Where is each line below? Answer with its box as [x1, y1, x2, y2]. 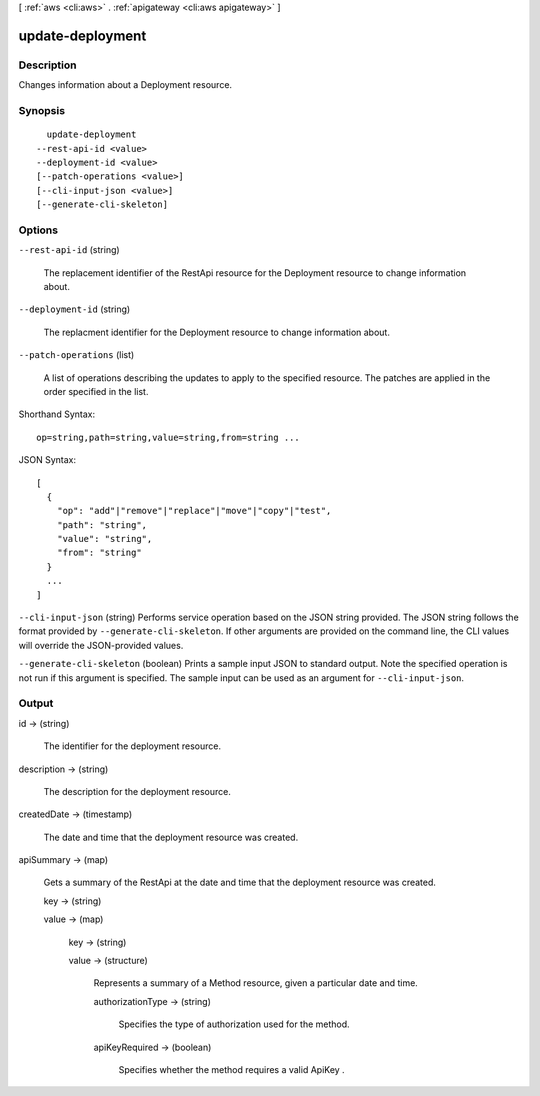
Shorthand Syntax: [18, 408, 95, 420]
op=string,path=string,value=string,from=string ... [36, 431, 300, 443]
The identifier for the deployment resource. [43, 740, 222, 752]
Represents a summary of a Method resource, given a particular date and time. [93, 977, 419, 989]
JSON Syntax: [18, 454, 77, 466]
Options [18, 223, 59, 237]
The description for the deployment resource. [43, 785, 232, 797]
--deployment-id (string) [18, 303, 131, 315]
